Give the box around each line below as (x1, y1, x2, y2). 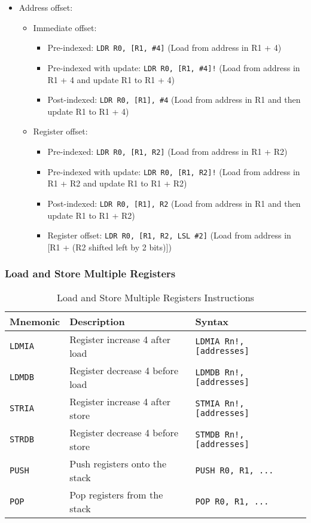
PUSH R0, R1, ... (195, 465, 274, 475)
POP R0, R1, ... (195, 496, 269, 506)
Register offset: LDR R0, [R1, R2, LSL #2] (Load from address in (47, 229, 291, 241)
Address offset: (19, 1, 73, 13)
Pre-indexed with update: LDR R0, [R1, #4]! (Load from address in (47, 61, 300, 74)
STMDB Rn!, (195, 429, 245, 439)
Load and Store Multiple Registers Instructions (57, 290, 254, 304)
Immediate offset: (33, 21, 97, 33)
